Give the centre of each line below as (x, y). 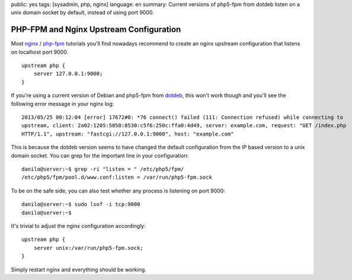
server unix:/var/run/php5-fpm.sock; (88, 248)
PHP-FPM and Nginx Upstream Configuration (96, 30)
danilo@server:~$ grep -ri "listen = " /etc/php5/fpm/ (103, 169)
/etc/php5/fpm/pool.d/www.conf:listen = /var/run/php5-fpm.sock (117, 177)
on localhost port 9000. (40, 52)
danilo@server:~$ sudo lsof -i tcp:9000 (81, 205)
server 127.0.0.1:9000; (68, 74)
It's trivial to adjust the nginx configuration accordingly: (79, 226)
